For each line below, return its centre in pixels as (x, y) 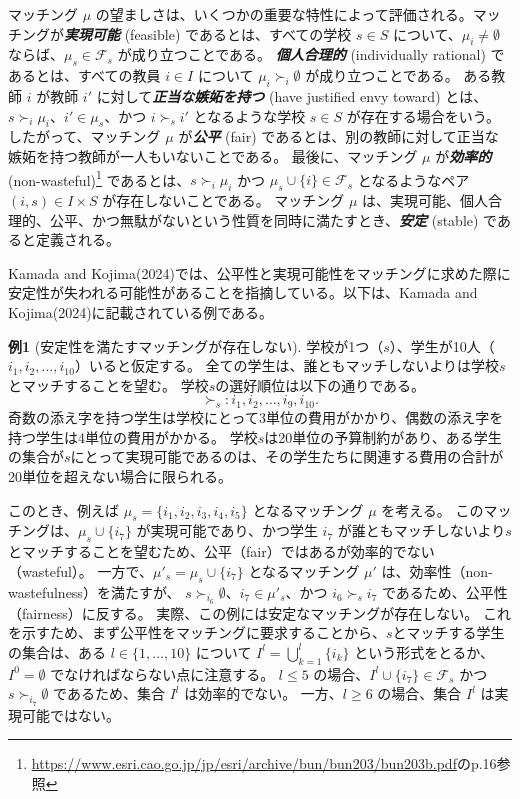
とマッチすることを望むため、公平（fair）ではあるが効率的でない (221, 551)
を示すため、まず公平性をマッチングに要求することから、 (197, 632)
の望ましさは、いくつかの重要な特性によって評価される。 (284, 14)
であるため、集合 (109, 693)
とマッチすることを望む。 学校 (108, 384)
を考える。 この (432, 509)
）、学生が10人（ (442, 345)
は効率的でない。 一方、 (263, 693)
